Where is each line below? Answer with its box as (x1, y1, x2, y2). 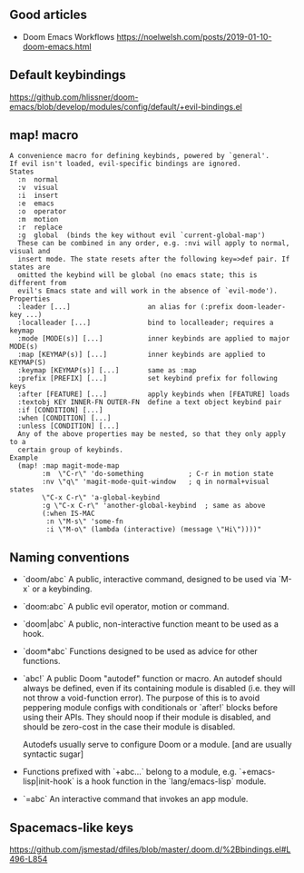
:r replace (17, 223, 64, 233)
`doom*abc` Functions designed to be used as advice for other (22, 646, 259, 657)
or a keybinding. (31, 583, 93, 594)
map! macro (9, 127, 79, 144)
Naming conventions (9, 550, 130, 565)
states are (9, 263, 51, 272)
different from (9, 279, 67, 288)
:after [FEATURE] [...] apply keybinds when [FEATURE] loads (17, 390, 290, 399)
